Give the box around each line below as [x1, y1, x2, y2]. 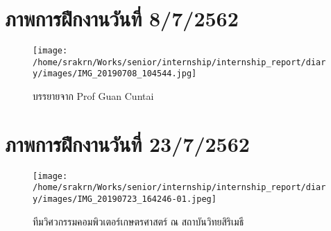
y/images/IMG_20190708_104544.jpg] [33, 69, 197, 79]
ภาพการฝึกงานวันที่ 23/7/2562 [5, 129, 250, 157]
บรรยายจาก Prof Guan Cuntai [33, 89, 154, 103]
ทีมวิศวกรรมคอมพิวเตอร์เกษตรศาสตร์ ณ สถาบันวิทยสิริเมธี [33, 214, 244, 228]
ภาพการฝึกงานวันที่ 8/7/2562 [5, 4, 239, 33]
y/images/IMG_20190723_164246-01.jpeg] [33, 194, 217, 205]
